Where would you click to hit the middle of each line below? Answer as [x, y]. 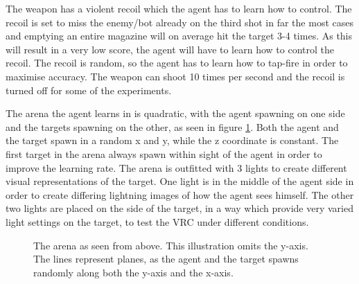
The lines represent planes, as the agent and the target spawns [166, 259]
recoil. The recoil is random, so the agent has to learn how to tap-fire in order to [177, 63]
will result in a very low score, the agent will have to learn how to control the [170, 49]
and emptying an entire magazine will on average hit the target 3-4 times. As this [179, 36]
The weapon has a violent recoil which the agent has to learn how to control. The [179, 8]
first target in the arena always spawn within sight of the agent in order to [164, 153]
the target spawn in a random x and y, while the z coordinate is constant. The [172, 140]
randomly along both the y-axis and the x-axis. [133, 272]
